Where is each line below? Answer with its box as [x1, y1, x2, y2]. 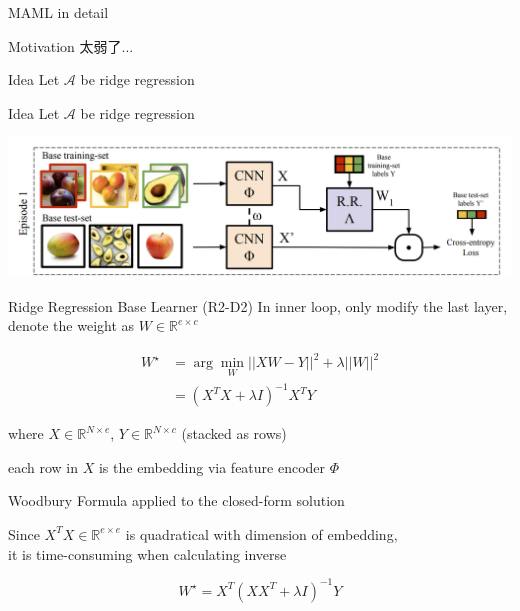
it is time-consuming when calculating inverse [8, 543, 287, 564]
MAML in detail [8, 2, 109, 22]
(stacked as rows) [181, 423, 287, 444]
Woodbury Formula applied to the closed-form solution [8, 490, 345, 511]
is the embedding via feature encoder [98, 456, 326, 477]
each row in [8, 456, 79, 477]
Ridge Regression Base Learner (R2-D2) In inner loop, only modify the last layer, [8, 295, 508, 316]
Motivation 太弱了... [8, 35, 134, 56]
